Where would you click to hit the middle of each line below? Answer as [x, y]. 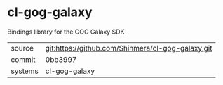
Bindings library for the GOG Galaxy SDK [66, 32]
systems [25, 71]
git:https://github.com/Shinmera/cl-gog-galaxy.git [129, 48]
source [22, 48]
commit [23, 59]
